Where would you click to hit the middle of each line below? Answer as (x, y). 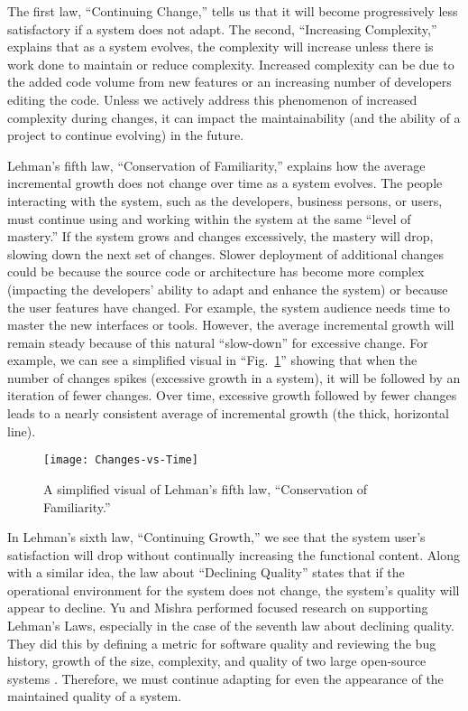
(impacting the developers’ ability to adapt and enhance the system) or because (228, 289)
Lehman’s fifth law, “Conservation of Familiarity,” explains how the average (216, 165)
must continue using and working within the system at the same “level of (209, 218)
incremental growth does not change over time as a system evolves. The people (225, 183)
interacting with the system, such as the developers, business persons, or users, (225, 200)
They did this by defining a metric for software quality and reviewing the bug (222, 643)
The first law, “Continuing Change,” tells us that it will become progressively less (233, 11)
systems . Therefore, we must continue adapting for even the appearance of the (225, 678)
